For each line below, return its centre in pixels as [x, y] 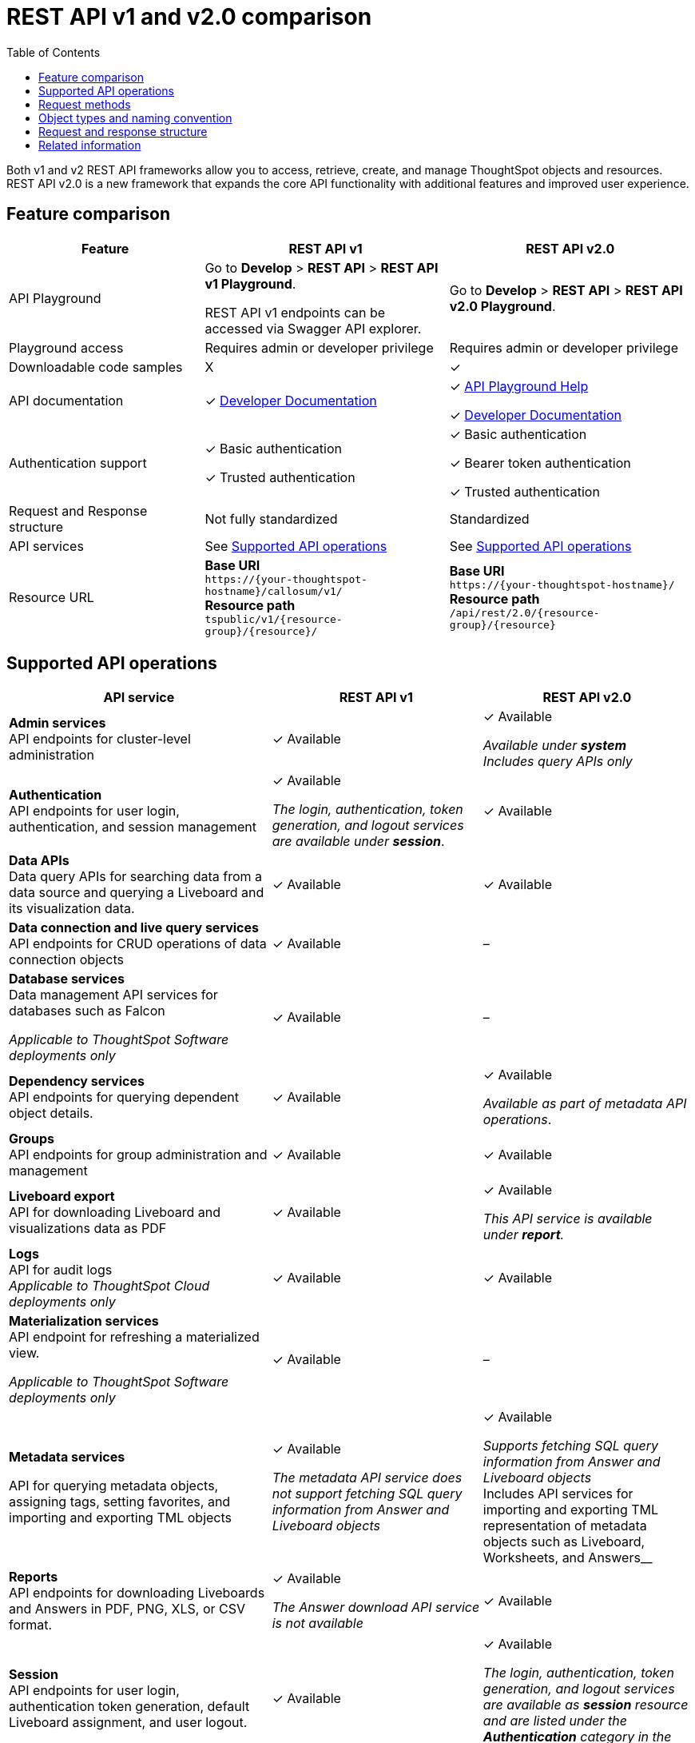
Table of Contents [54, 52]
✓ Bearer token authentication [540, 463]
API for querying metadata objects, [114, 1486]
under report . [524, 1235]
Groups [32, 1139]
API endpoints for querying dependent [124, 1097]
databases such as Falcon [87, 1011]
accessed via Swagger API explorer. [313, 328]
